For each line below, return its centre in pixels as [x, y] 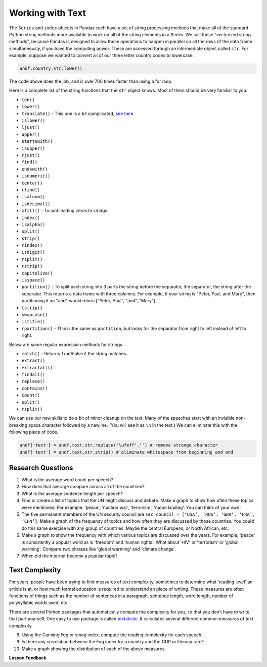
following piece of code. [34, 432]
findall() [33, 375]
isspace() [33, 280]
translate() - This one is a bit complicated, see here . [78, 113]
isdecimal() [36, 204]
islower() [33, 121]
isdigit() [33, 252]
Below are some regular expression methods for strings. [66, 344]
